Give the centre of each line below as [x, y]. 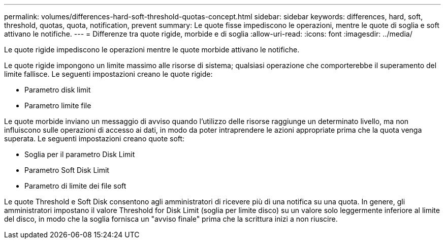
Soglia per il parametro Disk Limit [80, 154]
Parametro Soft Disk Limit [67, 170]
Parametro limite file [58, 105]
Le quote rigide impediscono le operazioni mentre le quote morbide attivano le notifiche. [152, 50]
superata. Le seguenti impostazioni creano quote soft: [94, 139]
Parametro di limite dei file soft [75, 186]
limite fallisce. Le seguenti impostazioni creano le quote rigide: [108, 74]
